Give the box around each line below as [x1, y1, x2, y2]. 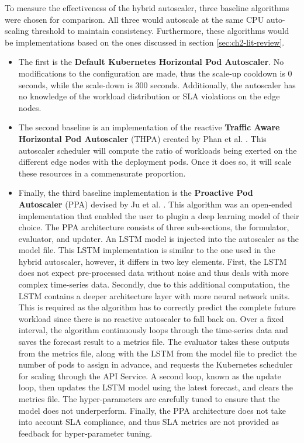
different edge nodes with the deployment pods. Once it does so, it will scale [18, 155, 292, 168]
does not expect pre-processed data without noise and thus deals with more [18, 267, 289, 279]
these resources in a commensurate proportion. [18, 167, 186, 179]
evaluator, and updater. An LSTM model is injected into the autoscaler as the [18, 232, 299, 244]
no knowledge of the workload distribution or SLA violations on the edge [18, 90, 280, 102]
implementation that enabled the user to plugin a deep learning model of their [18, 209, 299, 221]
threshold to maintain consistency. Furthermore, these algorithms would [31, 25, 289, 37]
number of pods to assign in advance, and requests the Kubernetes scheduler [18, 358, 293, 371]
